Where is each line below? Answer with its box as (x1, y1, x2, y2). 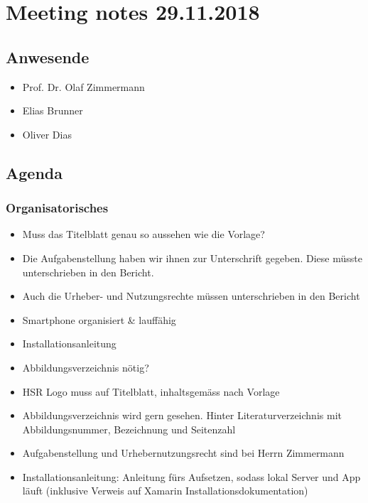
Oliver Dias (22, 126, 72, 141)
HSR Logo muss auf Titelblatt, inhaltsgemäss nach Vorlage (22, 384, 280, 399)
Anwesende (6, 45, 90, 67)
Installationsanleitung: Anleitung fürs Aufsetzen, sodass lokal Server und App (22, 469, 361, 484)
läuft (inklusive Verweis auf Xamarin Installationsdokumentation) (22, 483, 308, 498)
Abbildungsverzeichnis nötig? (22, 359, 149, 374)
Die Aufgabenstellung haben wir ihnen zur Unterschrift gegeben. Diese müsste (22, 250, 362, 265)
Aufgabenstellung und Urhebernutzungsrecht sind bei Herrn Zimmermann (22, 445, 345, 460)
